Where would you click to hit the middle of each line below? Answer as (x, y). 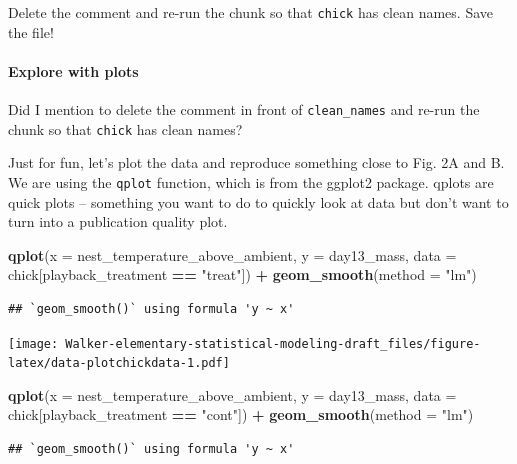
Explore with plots (73, 70)
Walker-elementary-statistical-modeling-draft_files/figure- (273, 343)
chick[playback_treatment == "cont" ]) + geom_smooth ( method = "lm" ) (241, 414)
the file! (31, 31)
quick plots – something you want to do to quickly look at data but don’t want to (258, 201)
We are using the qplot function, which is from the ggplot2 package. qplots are (251, 181)
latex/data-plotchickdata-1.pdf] (119, 363)
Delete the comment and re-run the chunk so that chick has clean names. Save (251, 12)
